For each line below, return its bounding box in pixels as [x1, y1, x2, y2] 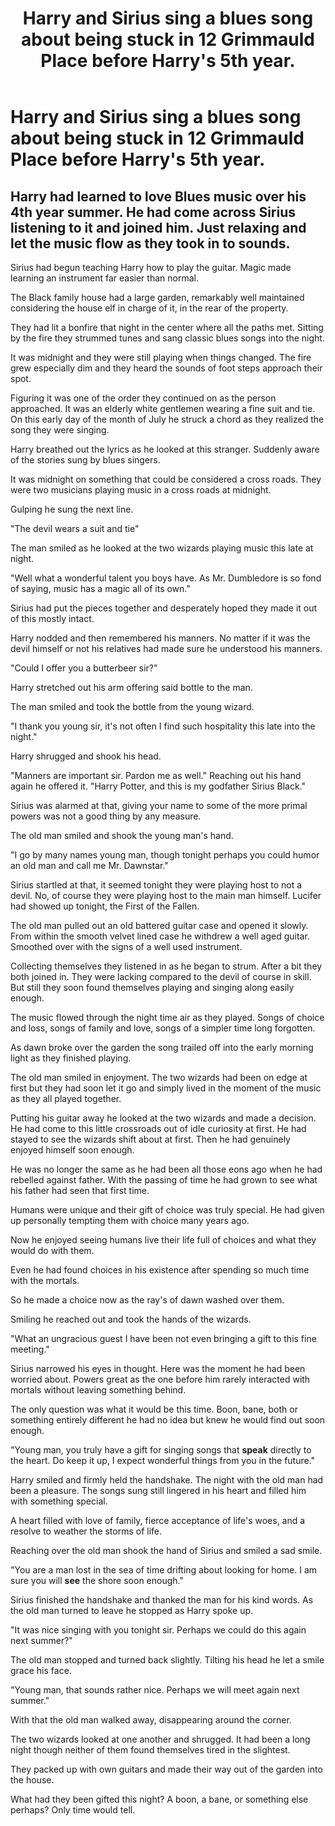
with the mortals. [10, 1275, 80, 1286]
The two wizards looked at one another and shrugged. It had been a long [10, 1733, 311, 1745]
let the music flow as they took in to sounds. [10, 235, 291, 252]
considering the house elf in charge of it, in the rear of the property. [10, 302, 289, 314]
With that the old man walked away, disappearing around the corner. [10, 1714, 292, 1726]
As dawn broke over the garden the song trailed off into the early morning [10, 1042, 314, 1053]
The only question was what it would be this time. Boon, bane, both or [10, 1403, 298, 1415]
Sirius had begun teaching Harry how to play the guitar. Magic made [10, 262, 292, 273]
